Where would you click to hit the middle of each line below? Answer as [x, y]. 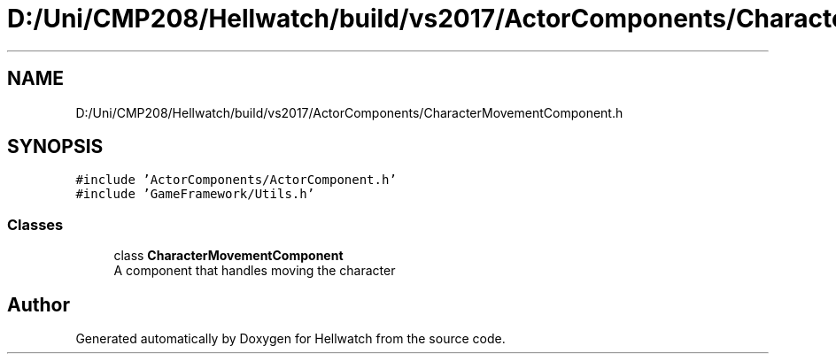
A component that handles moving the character [255, 271]
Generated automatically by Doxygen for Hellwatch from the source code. [290, 339]
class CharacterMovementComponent [228, 256]
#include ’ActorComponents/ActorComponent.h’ [236, 180]
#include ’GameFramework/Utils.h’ [195, 194]
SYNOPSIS [55, 147]
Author [39, 304]
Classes [35, 224]
